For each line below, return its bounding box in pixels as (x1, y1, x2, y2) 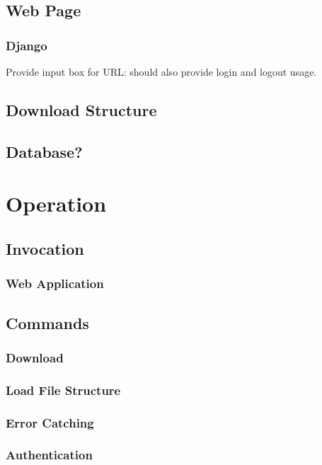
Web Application (6, 275, 104, 292)
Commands (6, 311, 89, 333)
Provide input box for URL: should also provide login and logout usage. (6, 64, 317, 79)
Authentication (6, 446, 93, 464)
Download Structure (6, 98, 157, 120)
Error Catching (6, 413, 94, 431)
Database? (6, 140, 83, 162)
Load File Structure (6, 381, 121, 398)
